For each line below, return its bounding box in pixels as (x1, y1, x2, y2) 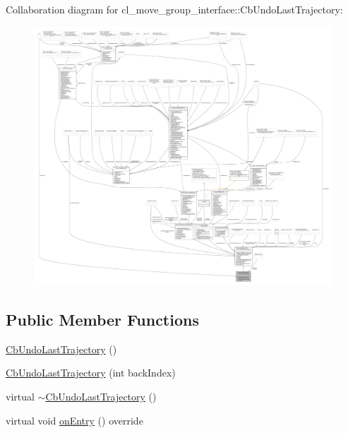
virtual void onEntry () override (6, 413, 143, 427)
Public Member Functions (6, 309, 199, 331)
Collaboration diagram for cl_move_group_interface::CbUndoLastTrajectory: (6, 2, 343, 16)
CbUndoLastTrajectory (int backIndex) (6, 365, 176, 380)
